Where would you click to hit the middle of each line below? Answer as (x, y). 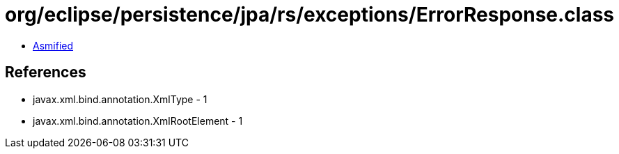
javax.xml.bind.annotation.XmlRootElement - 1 (138, 121)
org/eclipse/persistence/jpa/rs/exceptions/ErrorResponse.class (310, 15)
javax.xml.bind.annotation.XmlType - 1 (120, 99)
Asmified (53, 45)
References (46, 72)
